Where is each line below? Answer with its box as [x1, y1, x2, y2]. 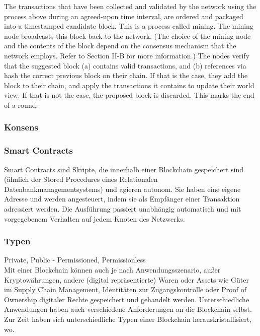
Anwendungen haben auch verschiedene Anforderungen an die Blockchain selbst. [4, 304, 252, 314]
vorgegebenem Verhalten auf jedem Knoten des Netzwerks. [4, 213, 185, 224]
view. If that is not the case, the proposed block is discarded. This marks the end [4, 90, 254, 100]
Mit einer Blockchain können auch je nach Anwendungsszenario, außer [4, 264, 221, 275]
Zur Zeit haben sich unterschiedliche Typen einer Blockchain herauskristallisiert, [4, 313, 251, 324]
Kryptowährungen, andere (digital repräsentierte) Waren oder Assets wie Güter [4, 274, 249, 285]
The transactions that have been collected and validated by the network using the [4, 1, 256, 11]
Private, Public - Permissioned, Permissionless [4, 254, 146, 265]
